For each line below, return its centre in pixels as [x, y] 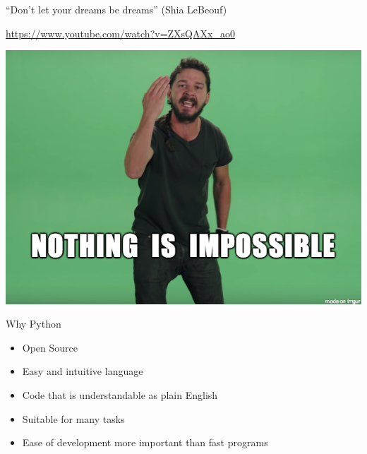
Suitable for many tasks [73, 418]
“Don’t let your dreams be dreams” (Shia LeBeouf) [116, 9]
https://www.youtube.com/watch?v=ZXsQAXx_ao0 [120, 33]
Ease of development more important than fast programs [145, 442]
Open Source [50, 347]
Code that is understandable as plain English [120, 394]
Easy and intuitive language [83, 371]
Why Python [34, 324]
